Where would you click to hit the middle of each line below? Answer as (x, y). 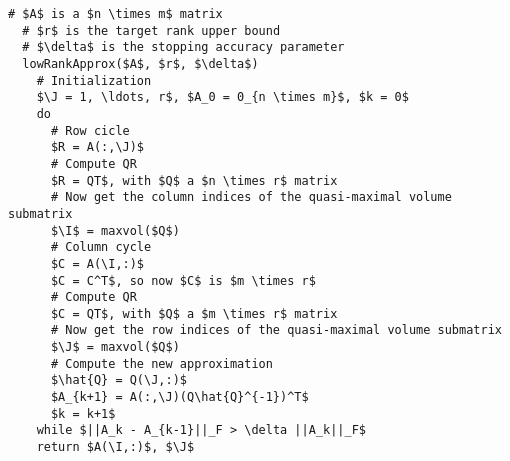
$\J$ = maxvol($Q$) (115, 347)
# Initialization (94, 80)
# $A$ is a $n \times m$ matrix (115, 14)
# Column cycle (101, 247)
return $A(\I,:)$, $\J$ (115, 447)
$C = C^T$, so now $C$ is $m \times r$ (183, 280)
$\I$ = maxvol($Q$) (115, 230)
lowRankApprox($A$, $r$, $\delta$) (140, 63)
